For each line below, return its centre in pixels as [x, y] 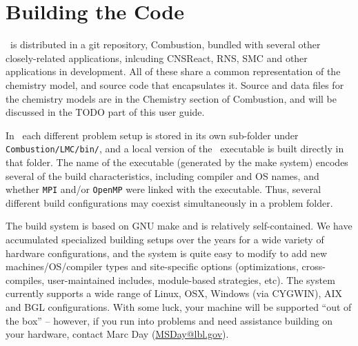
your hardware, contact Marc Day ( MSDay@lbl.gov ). [117, 334]
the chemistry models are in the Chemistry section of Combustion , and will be [171, 98]
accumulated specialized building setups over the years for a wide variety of [165, 239]
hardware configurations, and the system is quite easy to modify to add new [167, 253]
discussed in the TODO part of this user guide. [105, 112]
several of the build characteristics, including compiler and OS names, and [162, 175]
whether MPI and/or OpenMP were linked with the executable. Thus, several [163, 189]
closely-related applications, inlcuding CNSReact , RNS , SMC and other [157, 58]
